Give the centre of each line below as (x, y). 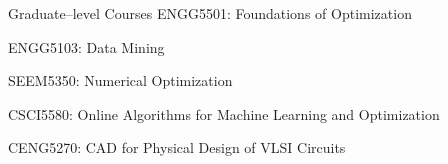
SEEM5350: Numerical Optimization (120, 80)
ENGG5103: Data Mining (86, 46)
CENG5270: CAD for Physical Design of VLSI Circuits (177, 147)
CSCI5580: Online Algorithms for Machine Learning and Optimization (224, 113)
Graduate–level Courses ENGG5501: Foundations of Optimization (210, 13)
